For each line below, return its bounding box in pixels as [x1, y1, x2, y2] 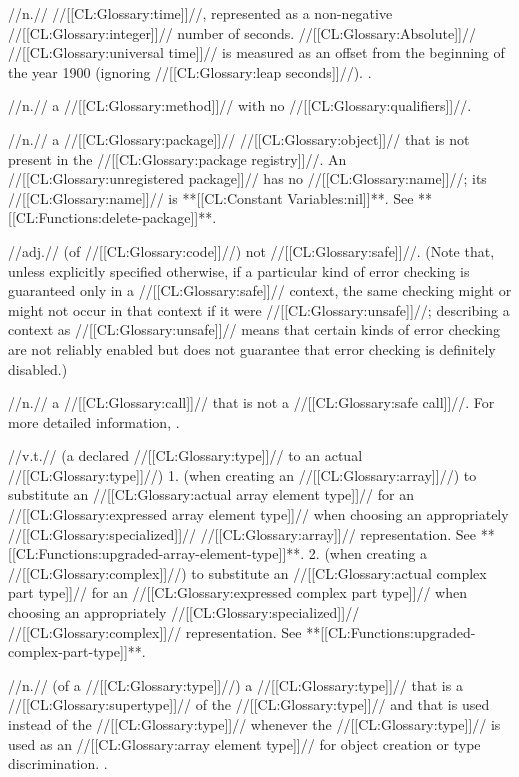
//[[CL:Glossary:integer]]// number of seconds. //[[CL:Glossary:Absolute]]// [8, 22, 476, 43]
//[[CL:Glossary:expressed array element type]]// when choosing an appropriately [8, 504, 509, 525]
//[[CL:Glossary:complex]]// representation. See [8, 621, 302, 642]
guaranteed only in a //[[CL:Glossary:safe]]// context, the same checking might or [8, 280, 512, 301]
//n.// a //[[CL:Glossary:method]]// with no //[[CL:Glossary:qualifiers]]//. [8, 95, 472, 116]
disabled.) [8, 358, 68, 379]
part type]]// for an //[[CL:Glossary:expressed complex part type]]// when [8, 582, 467, 603]
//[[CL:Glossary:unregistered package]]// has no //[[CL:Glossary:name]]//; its [8, 168, 487, 189]
